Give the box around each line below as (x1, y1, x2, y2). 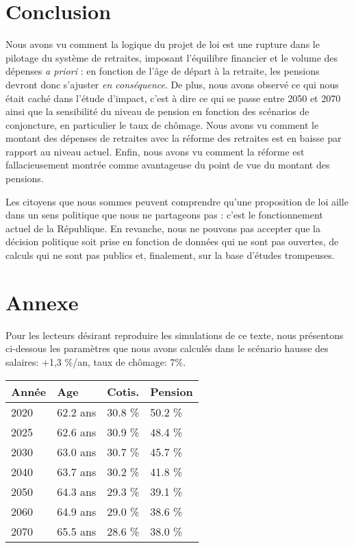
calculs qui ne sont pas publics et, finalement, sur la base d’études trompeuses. (5, 248, 335, 262)
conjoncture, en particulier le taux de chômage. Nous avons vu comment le (5, 117, 319, 132)
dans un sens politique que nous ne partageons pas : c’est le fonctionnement (5, 208, 323, 222)
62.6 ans (57, 423, 97, 440)
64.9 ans (57, 503, 97, 519)
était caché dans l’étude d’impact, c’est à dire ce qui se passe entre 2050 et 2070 (5, 90, 341, 105)
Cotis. (107, 383, 140, 399)
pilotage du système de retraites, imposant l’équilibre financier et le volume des (5, 50, 338, 64)
